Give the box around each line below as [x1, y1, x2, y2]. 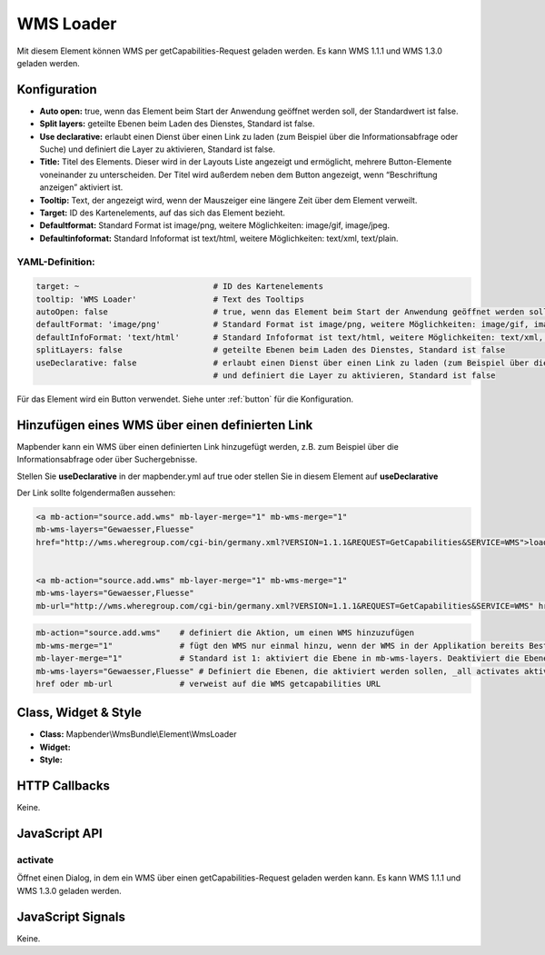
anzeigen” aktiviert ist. [39, 182, 124, 193]
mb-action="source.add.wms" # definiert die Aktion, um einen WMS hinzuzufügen [35, 628, 415, 638]
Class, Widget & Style [16, 705, 143, 721]
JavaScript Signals [16, 909, 126, 924]
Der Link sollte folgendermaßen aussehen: [16, 487, 176, 499]
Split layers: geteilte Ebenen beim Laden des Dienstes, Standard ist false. [39, 118, 315, 129]
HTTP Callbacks [16, 778, 111, 794]
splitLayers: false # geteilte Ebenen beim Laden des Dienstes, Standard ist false [35, 345, 506, 355]
